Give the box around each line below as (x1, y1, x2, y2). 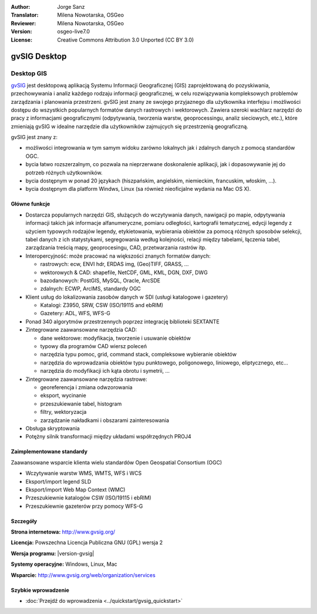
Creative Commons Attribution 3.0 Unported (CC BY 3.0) (57, 36, 194, 43)
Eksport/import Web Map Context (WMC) (25, 486, 126, 493)
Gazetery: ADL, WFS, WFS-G (40, 310, 111, 317)
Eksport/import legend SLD (25, 478, 92, 485)
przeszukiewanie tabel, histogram (40, 400, 122, 407)
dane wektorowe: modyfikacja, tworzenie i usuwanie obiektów (40, 335, 191, 342)
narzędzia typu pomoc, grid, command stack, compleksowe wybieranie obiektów (40, 351, 237, 358)
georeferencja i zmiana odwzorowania (40, 384, 133, 390)
